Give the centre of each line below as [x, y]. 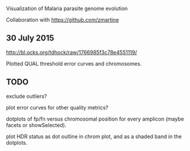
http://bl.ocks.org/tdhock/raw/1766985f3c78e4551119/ [72, 52]
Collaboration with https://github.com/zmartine [63, 20]
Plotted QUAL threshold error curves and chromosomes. [74, 63]
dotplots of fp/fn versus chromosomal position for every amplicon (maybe [95, 119]
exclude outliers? [27, 96]
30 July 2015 [30, 38]
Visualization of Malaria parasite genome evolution [67, 8]
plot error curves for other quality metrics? [57, 107]
